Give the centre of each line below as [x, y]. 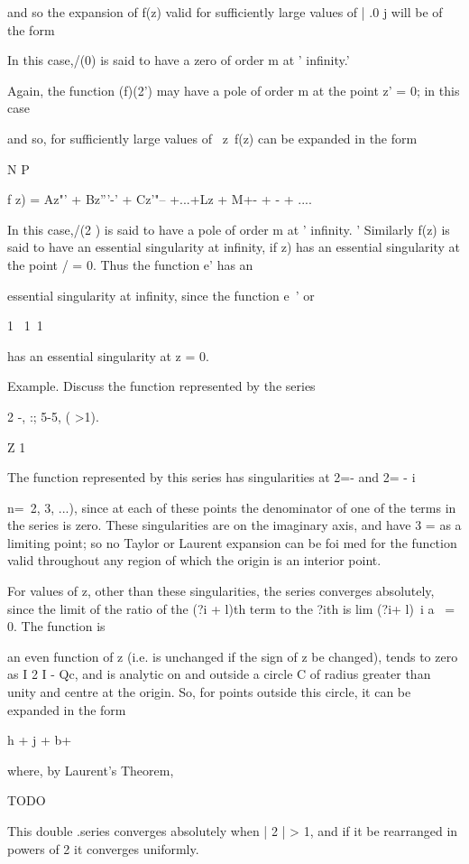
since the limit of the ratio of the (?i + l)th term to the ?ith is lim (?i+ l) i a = [231, 608]
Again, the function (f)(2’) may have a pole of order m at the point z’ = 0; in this [234, 90]
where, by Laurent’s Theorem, [91, 770]
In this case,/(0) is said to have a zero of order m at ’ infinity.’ [179, 60]
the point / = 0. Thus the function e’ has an [130, 264]
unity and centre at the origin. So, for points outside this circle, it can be [209, 692]
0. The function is [56, 626]
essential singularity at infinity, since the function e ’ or [161, 295]
